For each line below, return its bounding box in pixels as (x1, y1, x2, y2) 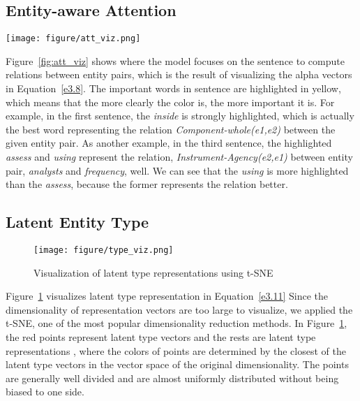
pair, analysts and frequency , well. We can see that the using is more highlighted (6, 163, 349, 177)
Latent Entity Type (6, 211, 149, 233)
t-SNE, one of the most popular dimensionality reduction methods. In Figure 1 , (6, 316, 347, 330)
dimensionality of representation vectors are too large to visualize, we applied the (6, 302, 353, 316)
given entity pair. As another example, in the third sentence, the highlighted (6, 136, 332, 150)
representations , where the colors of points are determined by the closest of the (6, 343, 346, 358)
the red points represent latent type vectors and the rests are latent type (6, 330, 316, 344)
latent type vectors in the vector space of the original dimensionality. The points (6, 357, 349, 372)
